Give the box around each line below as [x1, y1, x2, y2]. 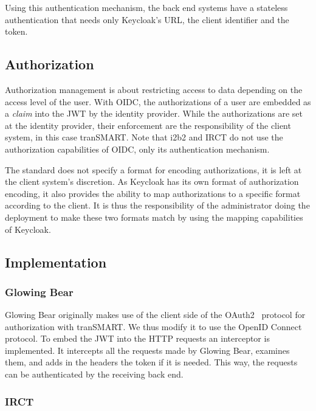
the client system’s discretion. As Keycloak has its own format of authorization [5, 175, 299, 188]
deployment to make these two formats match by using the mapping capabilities [5, 210, 303, 223]
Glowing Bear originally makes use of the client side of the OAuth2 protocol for [5, 308, 306, 321]
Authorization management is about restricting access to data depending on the [5, 83, 303, 95]
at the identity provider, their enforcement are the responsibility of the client [5, 119, 291, 131]
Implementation [5, 252, 107, 271]
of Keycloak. [5, 223, 51, 235]
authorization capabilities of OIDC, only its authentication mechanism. [5, 142, 270, 155]
